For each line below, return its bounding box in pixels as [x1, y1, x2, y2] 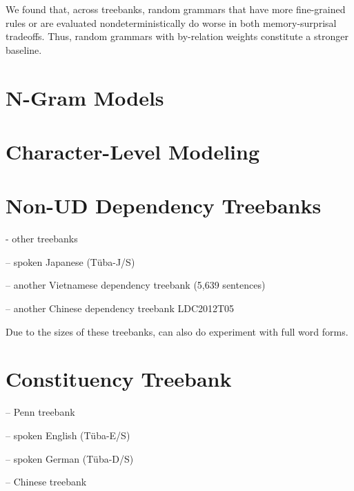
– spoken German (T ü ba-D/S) [6, 451, 134, 465]
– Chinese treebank [6, 474, 87, 489]
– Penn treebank [6, 405, 75, 419]
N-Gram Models [6, 83, 164, 111]
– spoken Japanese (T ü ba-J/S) [6, 254, 135, 269]
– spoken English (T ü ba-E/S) [6, 427, 130, 442]
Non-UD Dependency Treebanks [6, 191, 322, 220]
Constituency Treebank [6, 365, 232, 393]
